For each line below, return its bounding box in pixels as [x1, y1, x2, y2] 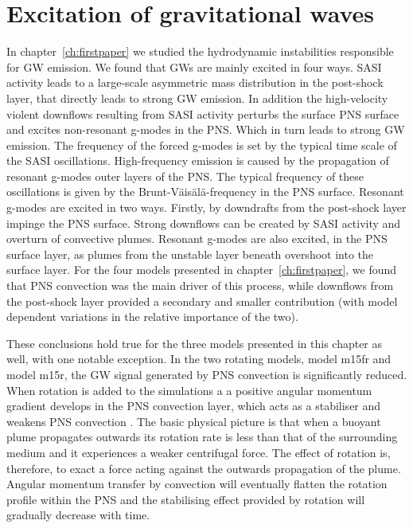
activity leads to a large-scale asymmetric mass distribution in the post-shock [6, 74, 384, 91]
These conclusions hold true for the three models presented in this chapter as [6, 334, 383, 351]
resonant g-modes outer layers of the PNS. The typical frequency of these [6, 167, 364, 184]
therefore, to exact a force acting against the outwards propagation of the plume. [6, 460, 401, 476]
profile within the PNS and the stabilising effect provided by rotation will [6, 491, 365, 507]
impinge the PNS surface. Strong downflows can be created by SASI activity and [6, 214, 401, 231]
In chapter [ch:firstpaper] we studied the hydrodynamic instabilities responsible [6, 43, 394, 60]
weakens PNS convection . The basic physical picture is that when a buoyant [6, 413, 381, 429]
